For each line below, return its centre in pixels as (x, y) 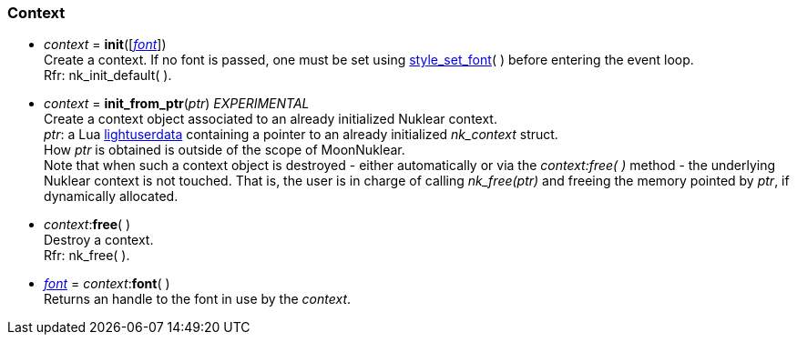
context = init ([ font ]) (105, 45)
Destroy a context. (99, 240)
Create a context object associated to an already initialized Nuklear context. (271, 119)
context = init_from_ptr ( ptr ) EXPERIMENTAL (177, 104)
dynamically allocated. (111, 196)
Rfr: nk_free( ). (87, 256)
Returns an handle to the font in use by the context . (198, 299)
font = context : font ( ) (107, 284)
